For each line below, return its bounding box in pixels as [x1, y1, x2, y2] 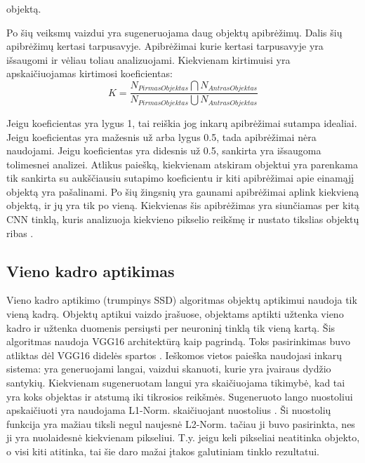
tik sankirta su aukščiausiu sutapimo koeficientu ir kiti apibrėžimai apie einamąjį [6, 170, 354, 185]
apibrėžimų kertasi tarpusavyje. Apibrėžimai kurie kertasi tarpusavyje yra [6, 39, 324, 53]
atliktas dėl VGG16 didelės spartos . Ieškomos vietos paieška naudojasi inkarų [6, 347, 343, 362]
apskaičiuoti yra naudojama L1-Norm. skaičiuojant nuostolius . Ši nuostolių [6, 403, 331, 417]
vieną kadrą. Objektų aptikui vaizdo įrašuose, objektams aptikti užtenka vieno [6, 307, 344, 321]
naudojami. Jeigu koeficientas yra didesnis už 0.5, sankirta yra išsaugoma [6, 143, 321, 158]
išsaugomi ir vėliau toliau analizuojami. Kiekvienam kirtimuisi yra [6, 52, 291, 67]
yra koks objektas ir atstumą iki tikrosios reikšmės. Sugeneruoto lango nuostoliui [6, 389, 353, 403]
